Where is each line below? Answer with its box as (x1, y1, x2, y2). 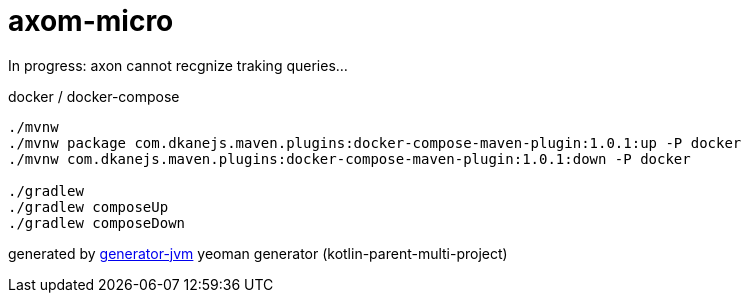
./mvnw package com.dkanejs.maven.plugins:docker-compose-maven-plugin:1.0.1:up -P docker (8, 134, 742, 151)
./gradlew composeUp (8, 198, 169, 215)
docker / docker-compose (8, 87, 180, 105)
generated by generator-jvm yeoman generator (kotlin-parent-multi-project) (8, 244, 508, 262)
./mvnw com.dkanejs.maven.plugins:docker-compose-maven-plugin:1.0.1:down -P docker (8, 150, 691, 167)
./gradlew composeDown (8, 214, 186, 231)
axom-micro (8, 4, 174, 38)
